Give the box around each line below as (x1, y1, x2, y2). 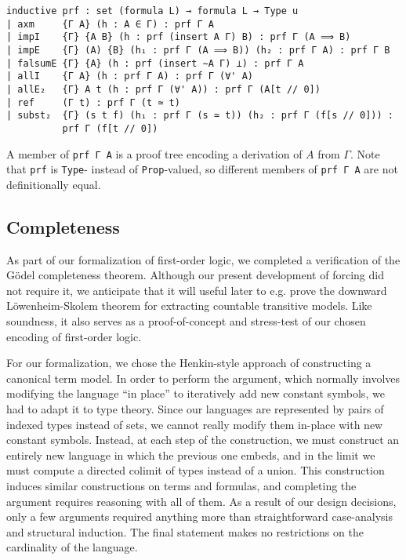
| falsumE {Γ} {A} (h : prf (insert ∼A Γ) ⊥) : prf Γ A (6, 57, 304, 69)
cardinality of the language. (6, 539, 138, 555)
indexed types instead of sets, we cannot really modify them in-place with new (6, 416, 383, 432)
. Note (350, 145, 380, 162)
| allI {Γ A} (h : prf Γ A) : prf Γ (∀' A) (6, 71, 253, 82)
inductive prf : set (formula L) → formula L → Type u (6, 5, 299, 16)
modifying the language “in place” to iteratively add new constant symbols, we (6, 385, 385, 402)
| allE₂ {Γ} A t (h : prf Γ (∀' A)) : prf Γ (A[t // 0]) (6, 83, 321, 95)
